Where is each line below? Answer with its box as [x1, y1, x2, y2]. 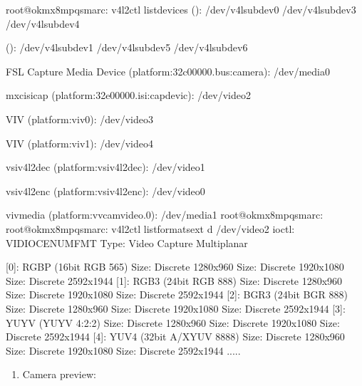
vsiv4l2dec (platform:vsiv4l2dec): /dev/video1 [6, 160, 205, 174]
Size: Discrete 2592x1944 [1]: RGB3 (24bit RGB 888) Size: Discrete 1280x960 [6, 273, 343, 288]
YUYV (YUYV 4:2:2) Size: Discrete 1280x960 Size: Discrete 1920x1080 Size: [6, 315, 340, 330]
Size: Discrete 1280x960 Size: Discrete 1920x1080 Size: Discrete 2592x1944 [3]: [6, 301, 346, 315]
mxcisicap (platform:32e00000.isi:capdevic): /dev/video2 [6, 88, 251, 103]
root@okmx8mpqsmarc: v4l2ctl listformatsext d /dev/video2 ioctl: [6, 221, 295, 236]
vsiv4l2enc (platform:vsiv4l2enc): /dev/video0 [6, 183, 205, 198]
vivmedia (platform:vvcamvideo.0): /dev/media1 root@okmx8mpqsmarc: [6, 207, 324, 222]
